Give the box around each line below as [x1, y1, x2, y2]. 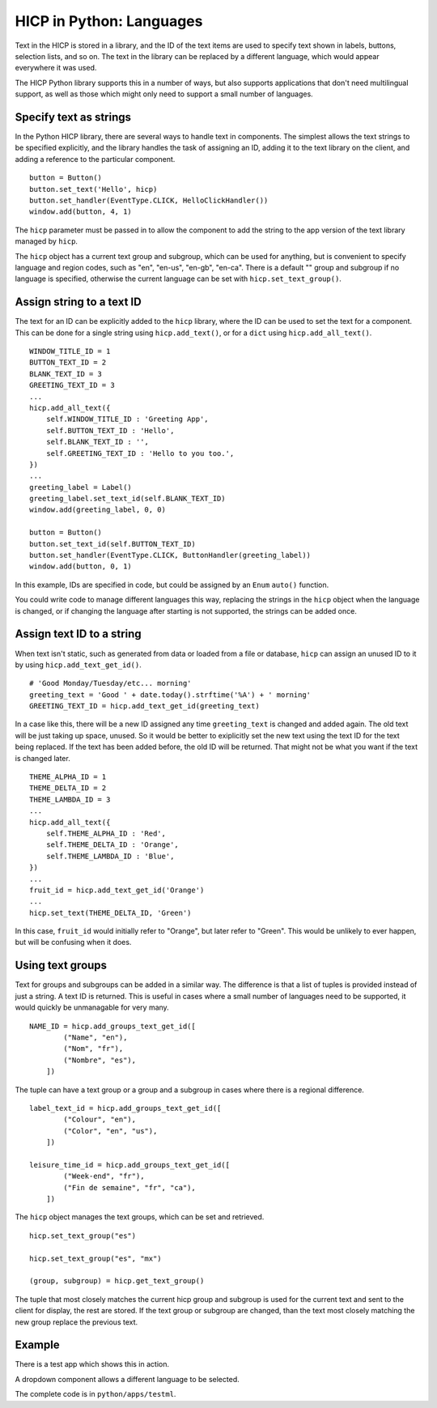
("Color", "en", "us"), [63, 1126, 158, 1135]
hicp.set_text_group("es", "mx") [29, 1253, 162, 1263]
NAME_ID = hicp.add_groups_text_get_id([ [29, 1021, 196, 1031]
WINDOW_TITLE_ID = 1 [29, 347, 111, 355]
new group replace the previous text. [15, 1317, 138, 1327]
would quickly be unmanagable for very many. [15, 1002, 169, 1012]
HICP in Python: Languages [15, 12, 203, 30]
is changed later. [15, 753, 70, 763]
